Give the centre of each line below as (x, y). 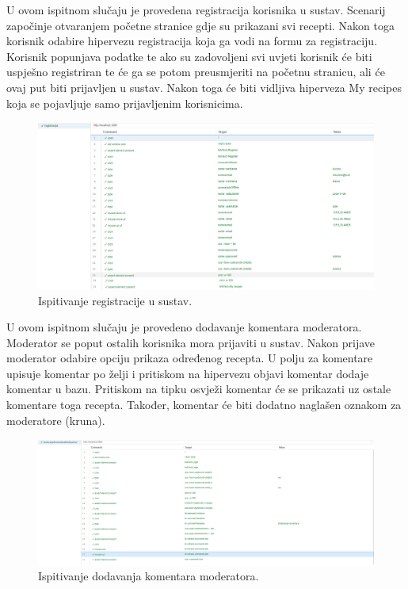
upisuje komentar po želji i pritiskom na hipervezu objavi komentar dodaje (188, 373)
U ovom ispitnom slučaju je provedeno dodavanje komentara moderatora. (184, 327)
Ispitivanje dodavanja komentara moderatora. (149, 576)
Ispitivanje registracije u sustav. (115, 300)
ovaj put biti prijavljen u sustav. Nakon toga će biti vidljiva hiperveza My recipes (204, 87)
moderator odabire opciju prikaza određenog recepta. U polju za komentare (190, 358)
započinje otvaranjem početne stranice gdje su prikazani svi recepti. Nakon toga (200, 25)
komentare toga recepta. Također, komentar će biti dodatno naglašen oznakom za (204, 405)
